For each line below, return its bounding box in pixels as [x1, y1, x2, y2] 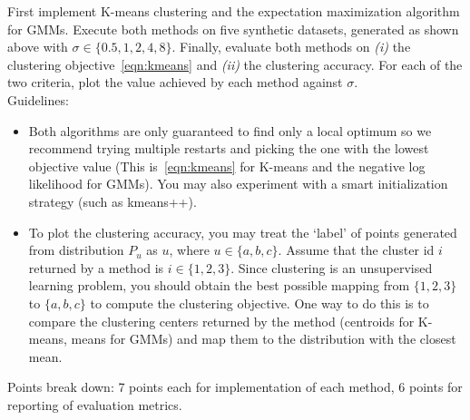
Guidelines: [7, 90, 69, 109]
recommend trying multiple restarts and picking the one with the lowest [28, 139, 429, 158]
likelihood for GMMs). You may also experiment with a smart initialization [28, 174, 448, 193]
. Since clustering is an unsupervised [230, 258, 433, 277]
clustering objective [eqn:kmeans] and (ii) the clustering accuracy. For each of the [7, 54, 463, 73]
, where [169, 240, 210, 259]
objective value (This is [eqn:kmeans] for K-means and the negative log [28, 156, 426, 175]
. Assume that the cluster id [278, 240, 435, 259]
